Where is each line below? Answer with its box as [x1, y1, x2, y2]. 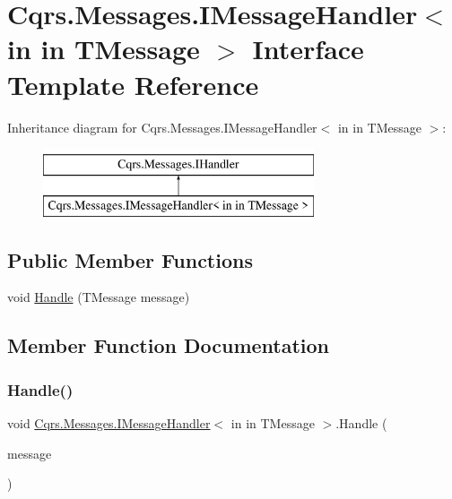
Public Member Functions [7, 245, 253, 273]
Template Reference [7, 65, 259, 102]
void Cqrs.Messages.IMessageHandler [7, 414, 211, 433]
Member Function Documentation [7, 331, 330, 359]
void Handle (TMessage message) [7, 288, 190, 306]
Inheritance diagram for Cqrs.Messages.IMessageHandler [7, 117, 317, 136]
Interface [252, 30, 364, 67]
